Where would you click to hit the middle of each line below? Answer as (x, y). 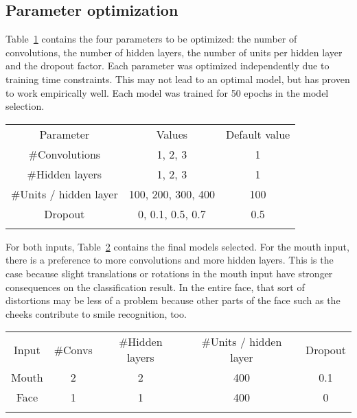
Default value (258, 134)
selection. (25, 106)
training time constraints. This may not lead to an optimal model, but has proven (178, 79)
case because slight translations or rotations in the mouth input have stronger (169, 273)
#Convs (73, 349)
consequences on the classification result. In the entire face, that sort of (155, 287)
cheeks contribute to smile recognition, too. (96, 313)
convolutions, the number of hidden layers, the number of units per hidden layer (174, 52)
